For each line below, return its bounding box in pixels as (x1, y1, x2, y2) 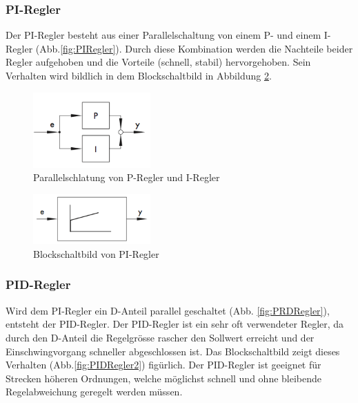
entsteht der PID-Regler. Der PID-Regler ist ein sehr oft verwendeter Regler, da (6, 317, 344, 331)
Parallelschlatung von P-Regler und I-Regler (33, 170, 220, 185)
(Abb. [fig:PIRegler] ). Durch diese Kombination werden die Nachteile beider (35, 41, 353, 55)
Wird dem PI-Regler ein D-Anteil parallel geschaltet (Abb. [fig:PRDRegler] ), (6, 303, 330, 317)
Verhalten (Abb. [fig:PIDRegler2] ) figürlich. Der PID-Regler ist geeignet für (6, 357, 321, 372)
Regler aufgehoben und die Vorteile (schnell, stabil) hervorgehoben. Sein (6, 55, 311, 69)
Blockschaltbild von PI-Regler (33, 246, 159, 261)
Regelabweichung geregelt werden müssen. (6, 384, 183, 399)
